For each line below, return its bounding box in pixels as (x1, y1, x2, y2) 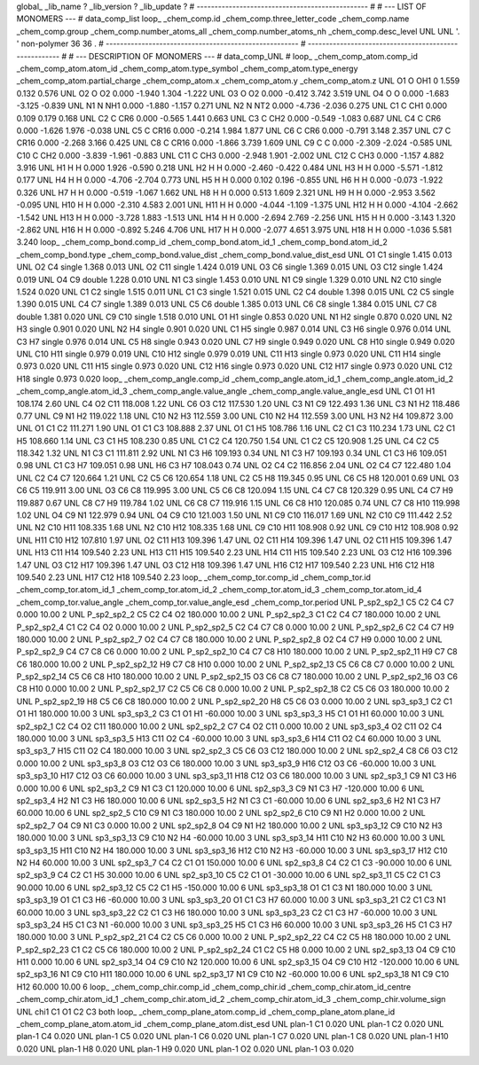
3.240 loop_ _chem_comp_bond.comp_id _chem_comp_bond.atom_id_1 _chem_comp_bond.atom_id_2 (16, 237, 388, 247)
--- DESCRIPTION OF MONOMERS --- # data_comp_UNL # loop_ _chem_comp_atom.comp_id (75, 51, 419, 61)
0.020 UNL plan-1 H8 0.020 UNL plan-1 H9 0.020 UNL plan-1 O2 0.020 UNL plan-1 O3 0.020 (16, 1043, 354, 1054)
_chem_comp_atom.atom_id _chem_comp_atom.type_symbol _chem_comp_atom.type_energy (16, 63, 358, 74)
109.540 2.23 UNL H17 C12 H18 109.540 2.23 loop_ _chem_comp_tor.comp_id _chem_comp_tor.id (16, 572, 372, 583)
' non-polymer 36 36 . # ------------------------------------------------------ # (16, 38, 306, 49)
